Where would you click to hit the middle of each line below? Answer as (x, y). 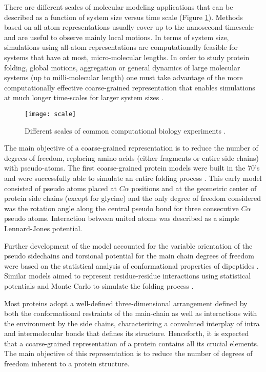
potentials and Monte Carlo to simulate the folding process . (99, 285)
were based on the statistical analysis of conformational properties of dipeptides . (131, 265)
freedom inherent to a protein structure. (67, 364)
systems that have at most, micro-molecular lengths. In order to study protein (127, 57)
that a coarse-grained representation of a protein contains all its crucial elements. (131, 343)
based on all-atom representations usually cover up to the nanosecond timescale (129, 27)
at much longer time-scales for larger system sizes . (84, 97)
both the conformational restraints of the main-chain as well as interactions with (131, 313)
